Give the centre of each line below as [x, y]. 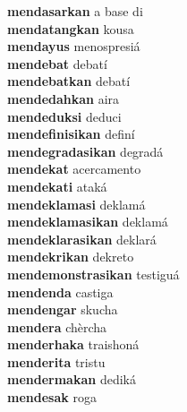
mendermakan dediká [72, 379]
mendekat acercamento [74, 169]
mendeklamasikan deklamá [88, 222]
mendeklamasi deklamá [76, 204]
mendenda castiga [60, 292]
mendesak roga [52, 397]
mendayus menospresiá [74, 46]
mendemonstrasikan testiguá [93, 274]
